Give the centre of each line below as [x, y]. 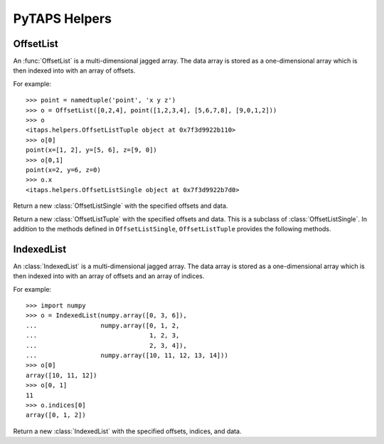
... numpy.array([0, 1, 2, [103, 325]
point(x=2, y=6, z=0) [63, 170]
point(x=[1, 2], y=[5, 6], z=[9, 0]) [92, 150]
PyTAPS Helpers [62, 18]
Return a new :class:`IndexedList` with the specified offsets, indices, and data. [127, 431]
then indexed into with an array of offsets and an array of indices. [109, 276]
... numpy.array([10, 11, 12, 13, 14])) [127, 355]
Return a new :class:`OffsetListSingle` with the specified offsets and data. [121, 206]
